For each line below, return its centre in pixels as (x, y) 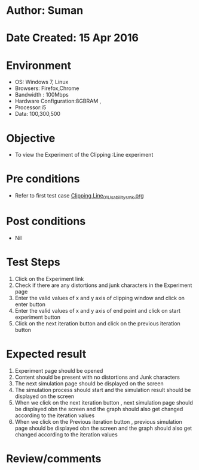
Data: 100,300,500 (38, 114)
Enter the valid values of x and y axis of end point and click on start (98, 310)
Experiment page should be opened (59, 370)
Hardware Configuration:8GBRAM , (58, 101)
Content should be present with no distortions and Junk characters (97, 377)
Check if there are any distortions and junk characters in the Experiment (103, 285)
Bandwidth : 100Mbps (42, 95)
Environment (39, 65)
